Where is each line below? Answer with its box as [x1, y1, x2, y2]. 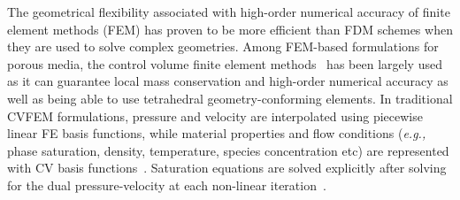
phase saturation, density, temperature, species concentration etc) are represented [7, 141, 449, 159]
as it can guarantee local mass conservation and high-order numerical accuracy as [7, 72, 448, 90]
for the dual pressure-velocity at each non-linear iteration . [7, 175, 326, 194]
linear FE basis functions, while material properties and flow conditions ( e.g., [7, 124, 426, 142]
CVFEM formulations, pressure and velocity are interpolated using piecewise [7, 106, 423, 125]
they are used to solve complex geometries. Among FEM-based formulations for [7, 37, 439, 56]
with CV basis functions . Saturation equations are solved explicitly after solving [7, 158, 447, 177]
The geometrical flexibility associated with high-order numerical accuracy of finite [7, 3, 450, 20]
